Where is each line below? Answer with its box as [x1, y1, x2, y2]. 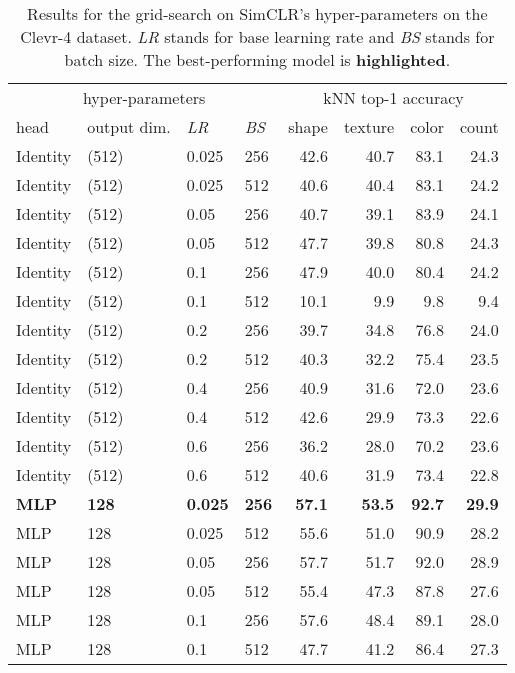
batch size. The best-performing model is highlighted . [64, 48, 451, 71]
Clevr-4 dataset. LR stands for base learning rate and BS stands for [20, 25, 495, 48]
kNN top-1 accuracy [323, 86, 464, 109]
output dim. [87, 115, 171, 138]
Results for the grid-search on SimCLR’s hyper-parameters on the [27, 2, 488, 25]
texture [343, 115, 395, 138]
